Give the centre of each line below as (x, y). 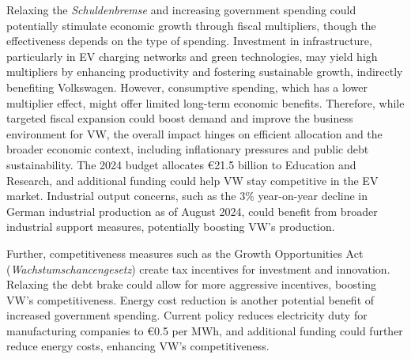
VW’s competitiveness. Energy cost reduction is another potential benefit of (190, 299)
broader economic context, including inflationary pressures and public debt (188, 149)
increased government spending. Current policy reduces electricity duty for (187, 315)
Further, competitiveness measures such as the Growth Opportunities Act (185, 253)
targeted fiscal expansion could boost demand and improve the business (180, 118)
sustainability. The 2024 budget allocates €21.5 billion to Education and (181, 164)
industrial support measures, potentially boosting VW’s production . (171, 227)
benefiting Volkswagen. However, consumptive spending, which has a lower (187, 87)
